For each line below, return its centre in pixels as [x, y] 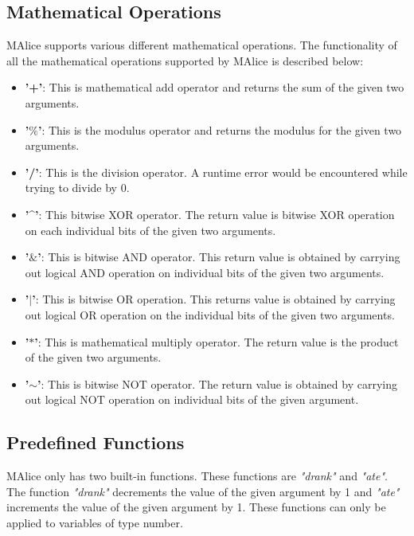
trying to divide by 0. [77, 188]
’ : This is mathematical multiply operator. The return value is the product [217, 341]
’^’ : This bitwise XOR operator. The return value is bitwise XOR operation [210, 214]
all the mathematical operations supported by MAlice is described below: [185, 60]
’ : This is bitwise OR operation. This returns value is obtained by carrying [214, 299]
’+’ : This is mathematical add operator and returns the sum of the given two [215, 87]
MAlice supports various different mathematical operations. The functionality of [202, 45]
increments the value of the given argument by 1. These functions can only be [196, 507]
